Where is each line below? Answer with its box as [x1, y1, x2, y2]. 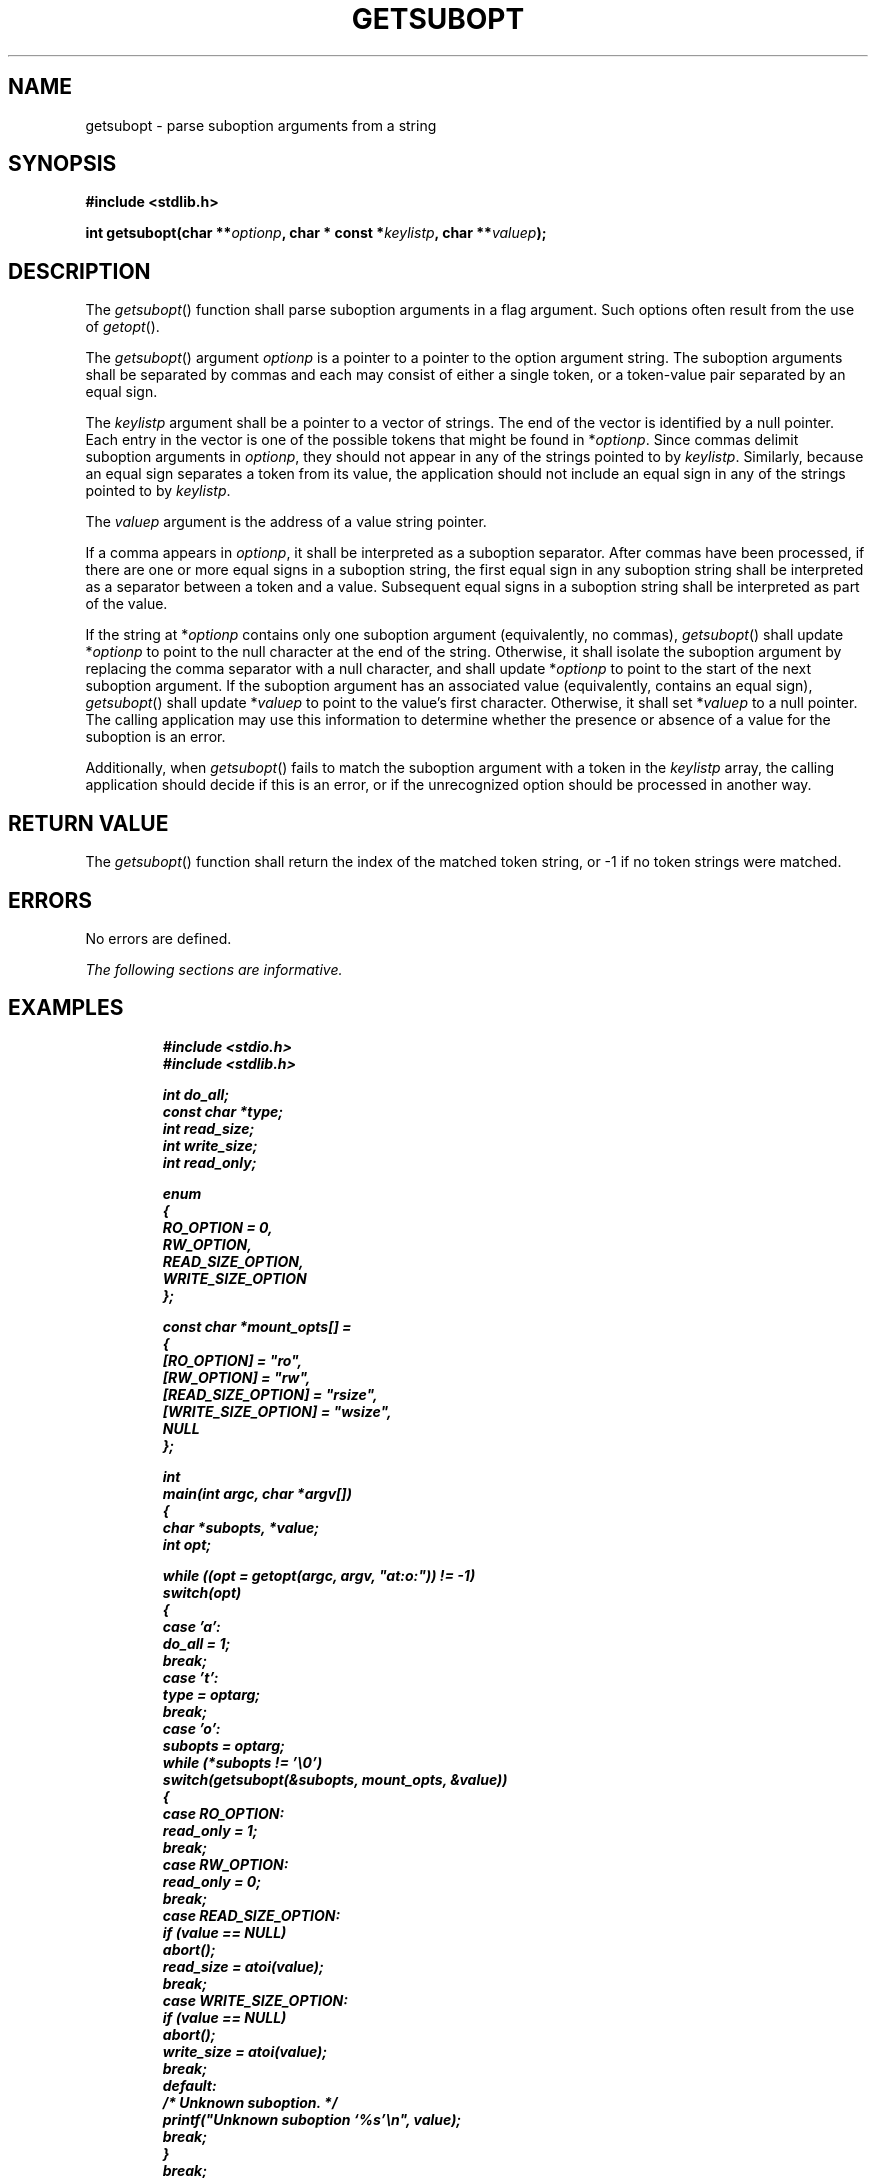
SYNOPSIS [8, 151, 117, 177]
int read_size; [162, 1119, 255, 1137]
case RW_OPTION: [162, 1855, 289, 1873]
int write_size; [162, 1136, 258, 1154]
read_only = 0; [162, 1872, 262, 1890]
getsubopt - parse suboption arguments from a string [85, 116, 437, 134]
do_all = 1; [162, 1634, 231, 1652]
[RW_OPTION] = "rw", [162, 1368, 311, 1386]
